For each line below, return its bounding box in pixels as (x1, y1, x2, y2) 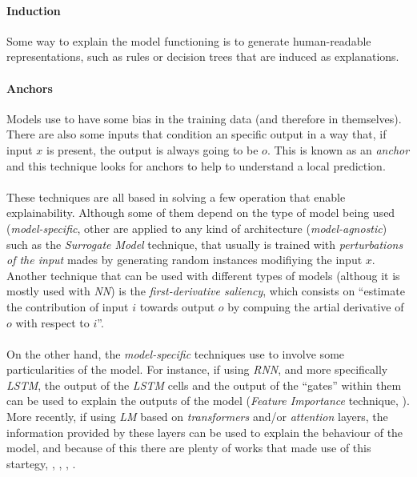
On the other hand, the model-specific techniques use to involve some (6, 345, 345, 362)
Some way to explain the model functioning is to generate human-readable (6, 32, 371, 49)
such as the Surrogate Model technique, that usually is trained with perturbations (6, 235, 403, 252)
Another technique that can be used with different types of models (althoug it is (6, 267, 400, 283)
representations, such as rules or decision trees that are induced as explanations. (6, 48, 399, 65)
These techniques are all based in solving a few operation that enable (6, 188, 346, 205)
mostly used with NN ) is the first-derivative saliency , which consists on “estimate (6, 283, 405, 299)
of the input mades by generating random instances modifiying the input (6, 251, 363, 268)
